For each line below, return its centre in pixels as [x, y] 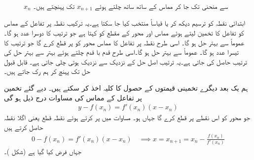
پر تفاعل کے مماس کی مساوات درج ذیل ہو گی [73, 97]
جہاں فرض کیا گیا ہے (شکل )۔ [43, 151]
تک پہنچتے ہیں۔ [54, 6]
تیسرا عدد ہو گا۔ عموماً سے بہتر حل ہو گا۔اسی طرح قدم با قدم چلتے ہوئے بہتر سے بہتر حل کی [121, 52]
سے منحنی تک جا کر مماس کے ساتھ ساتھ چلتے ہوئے [162, 6]
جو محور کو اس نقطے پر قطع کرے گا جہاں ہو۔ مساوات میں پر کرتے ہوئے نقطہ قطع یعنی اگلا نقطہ [127, 117]
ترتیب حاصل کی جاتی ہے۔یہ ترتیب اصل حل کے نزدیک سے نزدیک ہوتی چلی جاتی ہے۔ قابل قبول [126, 61]
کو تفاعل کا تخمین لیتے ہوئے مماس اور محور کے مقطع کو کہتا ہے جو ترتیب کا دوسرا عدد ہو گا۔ [124, 33]
